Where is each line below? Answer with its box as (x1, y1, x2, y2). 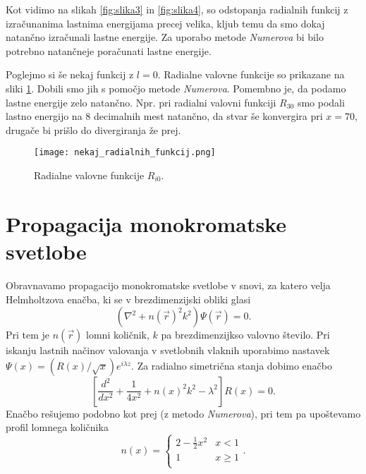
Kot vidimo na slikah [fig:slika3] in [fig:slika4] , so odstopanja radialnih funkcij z (6, 2, 348, 16)
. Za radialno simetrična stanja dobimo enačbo (131, 358, 333, 372)
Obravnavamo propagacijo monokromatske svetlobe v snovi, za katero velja (6, 277, 331, 292)
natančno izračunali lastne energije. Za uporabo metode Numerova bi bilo (6, 30, 324, 44)
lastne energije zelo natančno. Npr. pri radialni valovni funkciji (6, 95, 276, 109)
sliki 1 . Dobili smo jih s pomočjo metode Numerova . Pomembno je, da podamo (6, 80, 346, 95)
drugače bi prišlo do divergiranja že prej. (6, 122, 181, 137)
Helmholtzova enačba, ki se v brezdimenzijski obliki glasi (6, 291, 251, 306)
